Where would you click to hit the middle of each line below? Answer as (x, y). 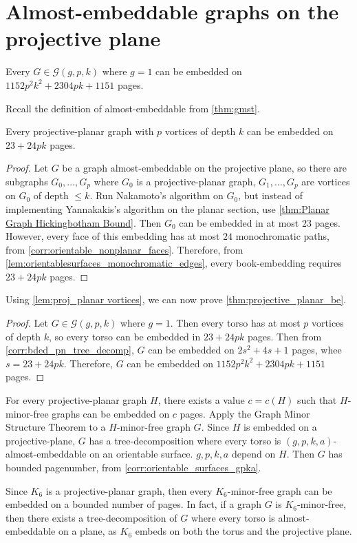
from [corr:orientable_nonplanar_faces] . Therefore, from (125, 249)
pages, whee (317, 350)
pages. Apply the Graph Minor (245, 413)
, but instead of (270, 195)
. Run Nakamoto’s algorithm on (156, 195)
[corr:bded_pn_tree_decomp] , (70, 350)
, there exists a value (201, 400)
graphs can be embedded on (111, 413)
